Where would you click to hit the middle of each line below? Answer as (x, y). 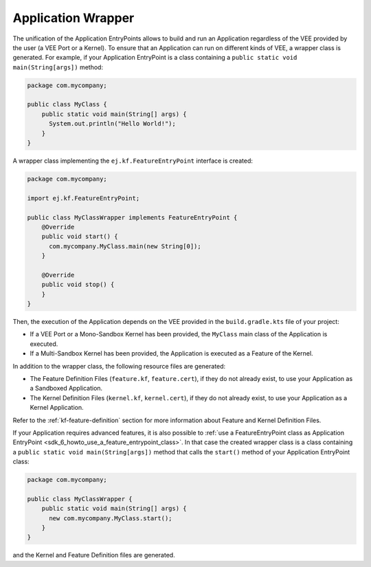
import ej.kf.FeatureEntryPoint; (83, 198)
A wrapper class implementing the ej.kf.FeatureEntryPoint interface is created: (133, 161)
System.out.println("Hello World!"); (113, 124)
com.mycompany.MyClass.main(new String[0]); (125, 246)
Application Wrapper (74, 18)
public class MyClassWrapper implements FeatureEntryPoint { (132, 217)
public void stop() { (78, 285)
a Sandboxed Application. (66, 389)
